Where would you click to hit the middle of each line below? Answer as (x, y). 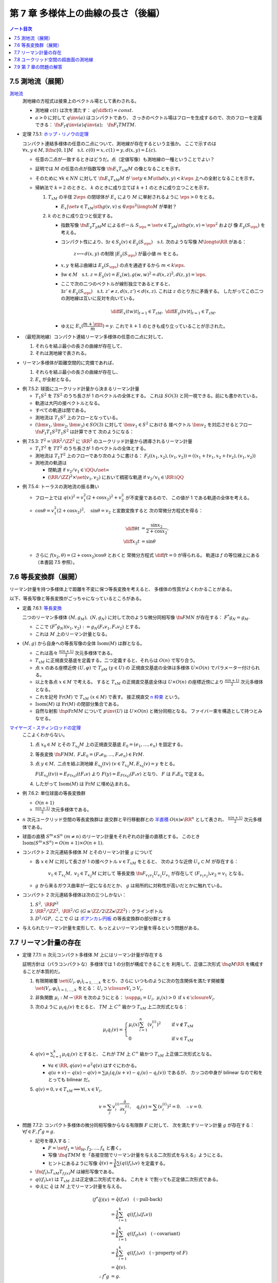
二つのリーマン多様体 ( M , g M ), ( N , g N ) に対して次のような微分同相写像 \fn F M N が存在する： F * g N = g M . (136, 618)
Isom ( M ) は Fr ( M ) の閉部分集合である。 (78, 704)
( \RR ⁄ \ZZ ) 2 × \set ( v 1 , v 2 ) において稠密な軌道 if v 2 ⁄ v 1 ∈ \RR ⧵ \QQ (116, 478)
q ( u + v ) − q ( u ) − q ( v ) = (75, 1073)
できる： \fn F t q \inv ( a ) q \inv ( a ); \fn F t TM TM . (86, 125)
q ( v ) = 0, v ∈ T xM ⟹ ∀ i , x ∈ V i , (68, 1090)
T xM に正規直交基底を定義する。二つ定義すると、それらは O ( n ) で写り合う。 (116, 661)
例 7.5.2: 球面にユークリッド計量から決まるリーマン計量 (81, 389)
